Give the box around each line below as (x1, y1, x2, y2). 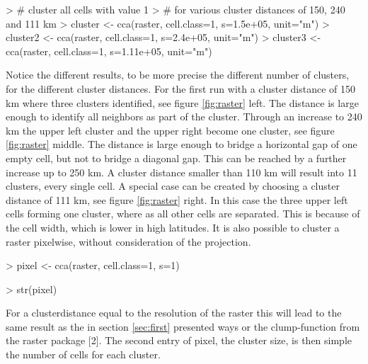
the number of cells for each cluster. (6, 347, 161, 362)
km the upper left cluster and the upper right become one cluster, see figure (6, 123, 335, 137)
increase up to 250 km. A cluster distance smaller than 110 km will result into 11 (6, 164, 357, 179)
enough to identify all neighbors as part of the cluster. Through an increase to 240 (6, 109, 362, 124)
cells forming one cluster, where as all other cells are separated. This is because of (6, 206, 360, 221)
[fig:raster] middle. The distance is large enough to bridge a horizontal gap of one (6, 137, 357, 152)
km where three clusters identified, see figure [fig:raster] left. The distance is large (6, 95, 359, 110)
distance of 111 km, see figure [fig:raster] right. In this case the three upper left (6, 192, 348, 207)
